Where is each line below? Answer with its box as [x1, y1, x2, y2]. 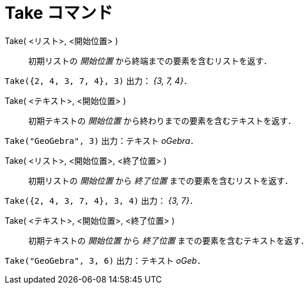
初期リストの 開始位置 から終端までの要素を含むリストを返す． [28, 55, 272, 66]
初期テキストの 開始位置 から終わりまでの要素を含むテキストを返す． [28, 115, 296, 126]
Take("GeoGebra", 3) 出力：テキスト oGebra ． [5, 135, 198, 146]
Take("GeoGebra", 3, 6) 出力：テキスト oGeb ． [5, 255, 206, 266]
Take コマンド [5, 3, 113, 23]
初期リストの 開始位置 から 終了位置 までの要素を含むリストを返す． [28, 175, 293, 186]
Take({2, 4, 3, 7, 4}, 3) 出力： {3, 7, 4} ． [5, 75, 192, 86]
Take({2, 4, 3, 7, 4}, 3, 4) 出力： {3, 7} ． [5, 195, 198, 206]
